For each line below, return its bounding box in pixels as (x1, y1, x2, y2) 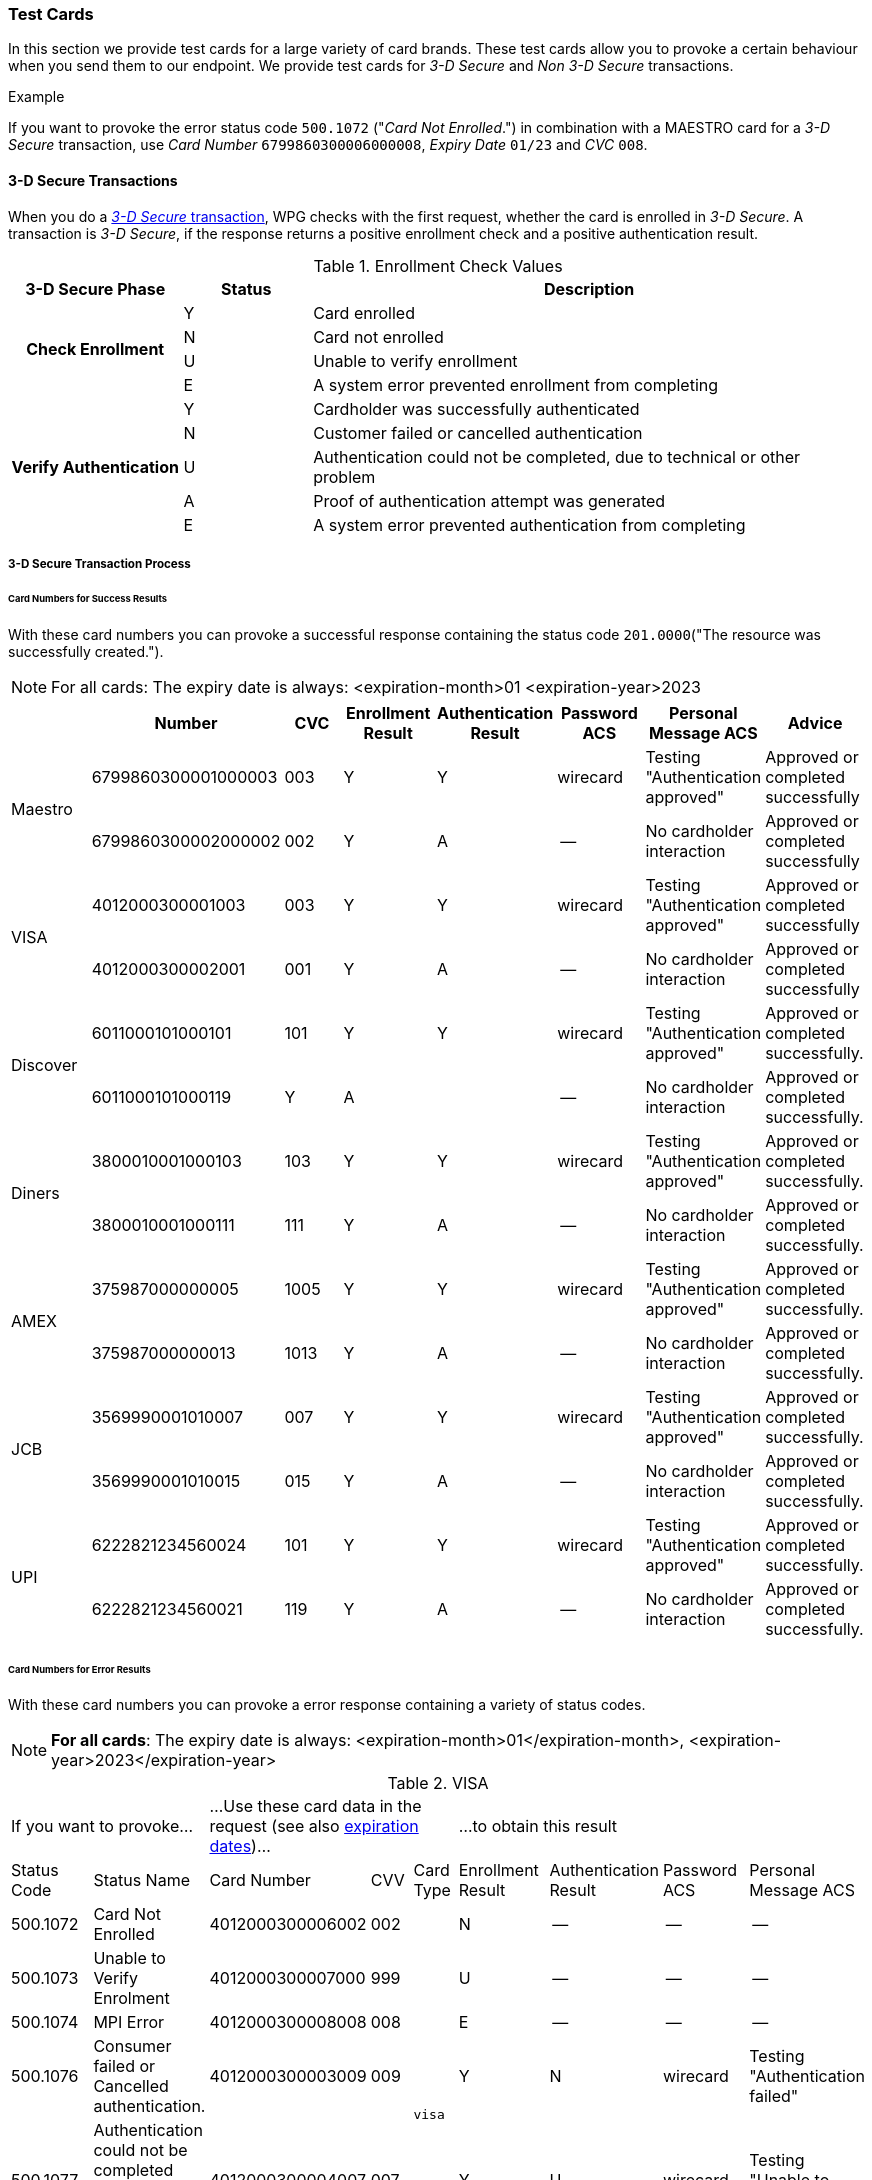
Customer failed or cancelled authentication (313, 422, 643, 443)
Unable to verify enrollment (313, 350, 518, 371)
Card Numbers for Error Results (8, 1663, 151, 1675)
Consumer (93, 2036, 172, 2057)
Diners (11, 1182, 60, 1203)
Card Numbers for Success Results (8, 592, 168, 604)
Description (543, 278, 635, 299)
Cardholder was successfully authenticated (313, 398, 640, 419)
